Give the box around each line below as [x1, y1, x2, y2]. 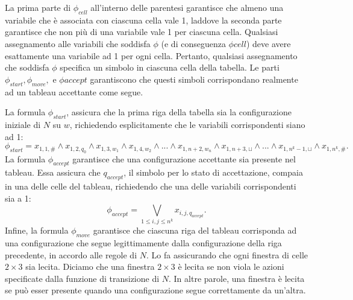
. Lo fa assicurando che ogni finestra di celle [146, 248, 308, 261]
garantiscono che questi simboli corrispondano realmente [90, 72, 298, 85]
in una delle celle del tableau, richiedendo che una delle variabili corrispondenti [5, 180, 296, 193]
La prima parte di [5, 1, 71, 13]
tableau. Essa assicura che [5, 166, 101, 179]
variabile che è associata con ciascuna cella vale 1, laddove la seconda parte [5, 13, 282, 26]
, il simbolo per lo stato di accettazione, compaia [123, 166, 303, 179]
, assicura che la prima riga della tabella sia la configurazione [66, 106, 292, 118]
